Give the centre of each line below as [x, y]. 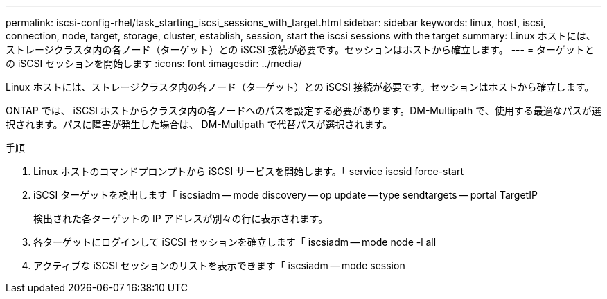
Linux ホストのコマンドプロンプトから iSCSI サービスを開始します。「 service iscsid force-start [249, 171]
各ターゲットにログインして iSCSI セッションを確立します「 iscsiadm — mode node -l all [235, 242]
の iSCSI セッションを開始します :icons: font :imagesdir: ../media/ [154, 63]
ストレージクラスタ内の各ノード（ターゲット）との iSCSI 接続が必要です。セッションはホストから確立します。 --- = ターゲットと [300, 49]
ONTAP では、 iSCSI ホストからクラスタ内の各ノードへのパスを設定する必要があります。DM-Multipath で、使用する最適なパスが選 [303, 110]
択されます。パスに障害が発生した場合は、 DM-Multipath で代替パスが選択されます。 [199, 124]
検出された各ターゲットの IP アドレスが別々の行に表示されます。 [181, 218]
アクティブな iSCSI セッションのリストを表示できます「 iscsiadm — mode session [219, 265]
